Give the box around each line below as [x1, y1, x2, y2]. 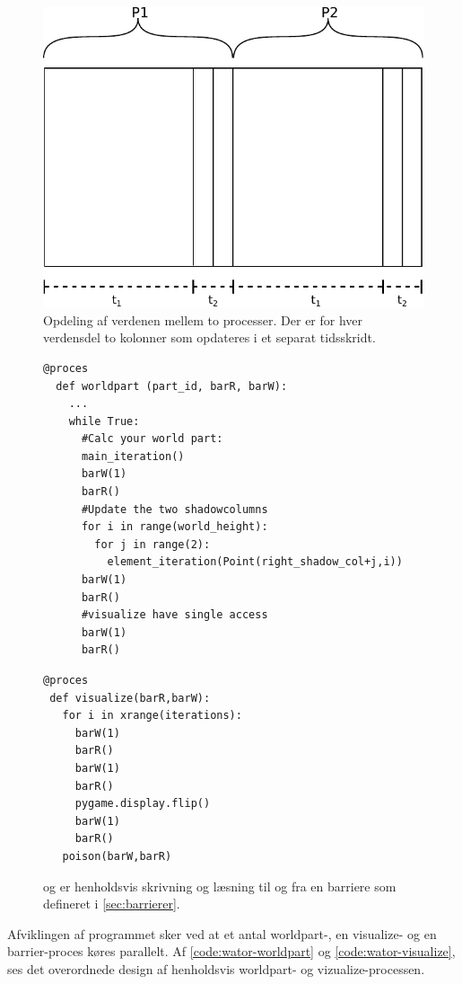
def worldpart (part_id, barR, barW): [56, 379, 288, 393]
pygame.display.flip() [74, 797, 211, 811]
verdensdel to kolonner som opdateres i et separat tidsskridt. [43, 328, 376, 347]
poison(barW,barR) [62, 849, 172, 863]
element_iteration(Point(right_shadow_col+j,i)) [107, 555, 403, 569]
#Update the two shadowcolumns [81, 502, 268, 516]
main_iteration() [81, 449, 185, 463]
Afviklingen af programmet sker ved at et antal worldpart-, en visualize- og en [7, 924, 437, 943]
